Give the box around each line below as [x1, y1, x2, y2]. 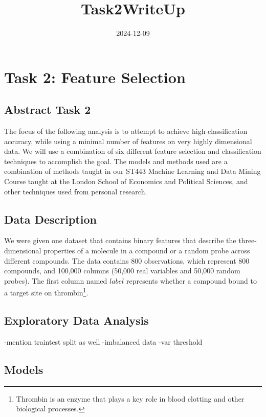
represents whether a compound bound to [126, 275, 257, 286]
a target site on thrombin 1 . [4, 286, 88, 298]
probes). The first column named [4, 275, 107, 286]
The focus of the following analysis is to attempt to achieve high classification [4, 126, 248, 136]
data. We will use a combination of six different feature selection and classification [4, 146, 261, 156]
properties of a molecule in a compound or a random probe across [43, 245, 250, 256]
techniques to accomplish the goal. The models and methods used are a [4, 155, 228, 166]
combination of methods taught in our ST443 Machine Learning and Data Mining [4, 166, 261, 176]
